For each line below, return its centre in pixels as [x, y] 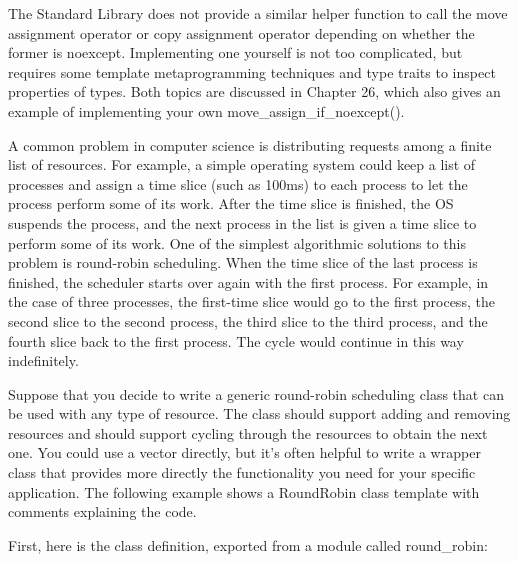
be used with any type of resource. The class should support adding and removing [259, 413]
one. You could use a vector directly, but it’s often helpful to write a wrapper [244, 452]
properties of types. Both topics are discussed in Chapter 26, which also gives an [254, 91]
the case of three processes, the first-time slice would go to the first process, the [251, 301]
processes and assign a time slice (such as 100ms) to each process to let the [238, 183]
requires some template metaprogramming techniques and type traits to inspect [252, 71]
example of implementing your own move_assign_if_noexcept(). [206, 110]
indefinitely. [43, 360]
